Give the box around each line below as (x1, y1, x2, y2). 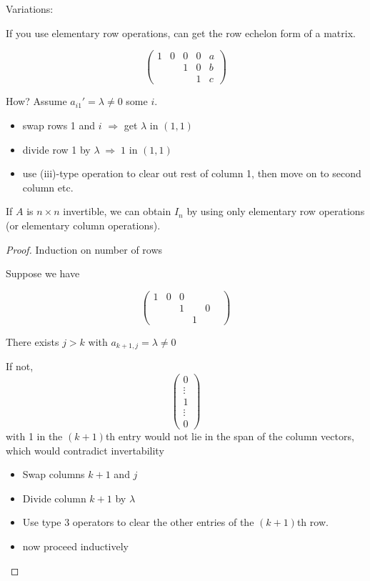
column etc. (22, 179, 74, 194)
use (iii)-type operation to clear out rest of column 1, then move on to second (22, 166, 361, 181)
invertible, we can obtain (63, 204, 171, 219)
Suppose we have (6, 266, 80, 281)
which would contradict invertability (6, 442, 164, 457)
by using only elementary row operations (186, 204, 365, 219)
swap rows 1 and (22, 117, 96, 132)
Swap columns (22, 467, 85, 482)
